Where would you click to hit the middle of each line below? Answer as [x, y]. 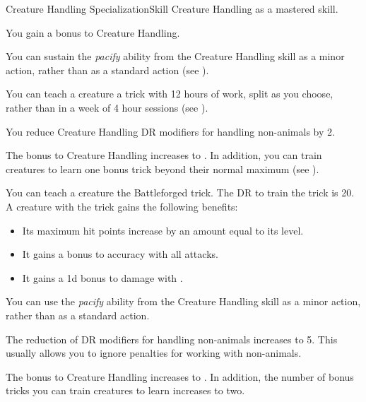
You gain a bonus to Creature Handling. [93, 32]
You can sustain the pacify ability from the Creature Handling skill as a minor [175, 56]
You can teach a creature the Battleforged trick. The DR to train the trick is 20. [180, 193]
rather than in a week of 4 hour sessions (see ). [107, 107]
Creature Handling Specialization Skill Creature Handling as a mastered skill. [172, 8]
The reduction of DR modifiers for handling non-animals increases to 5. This [172, 339]
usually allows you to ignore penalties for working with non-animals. [154, 353]
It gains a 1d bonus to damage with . [102, 277]
